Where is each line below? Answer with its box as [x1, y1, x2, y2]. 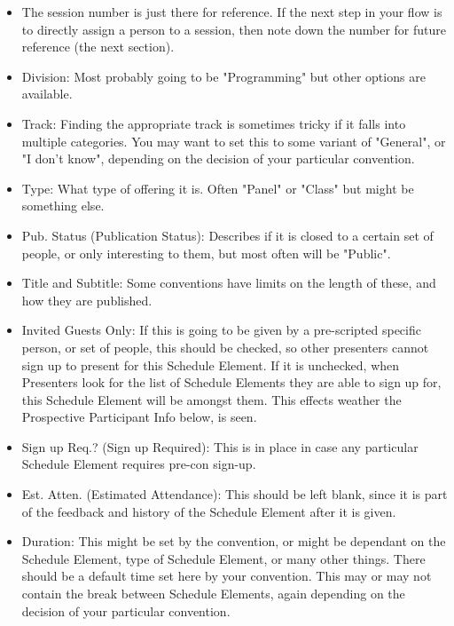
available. [21, 84, 73, 103]
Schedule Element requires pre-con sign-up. [21, 455, 256, 473]
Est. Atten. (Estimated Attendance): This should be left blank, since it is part [21, 485, 448, 503]
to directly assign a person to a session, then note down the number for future [21, 20, 447, 38]
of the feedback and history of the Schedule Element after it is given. [21, 502, 396, 520]
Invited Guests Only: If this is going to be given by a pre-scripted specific [21, 321, 421, 339]
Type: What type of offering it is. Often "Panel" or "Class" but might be [21, 178, 414, 197]
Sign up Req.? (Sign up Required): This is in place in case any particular [21, 437, 419, 456]
